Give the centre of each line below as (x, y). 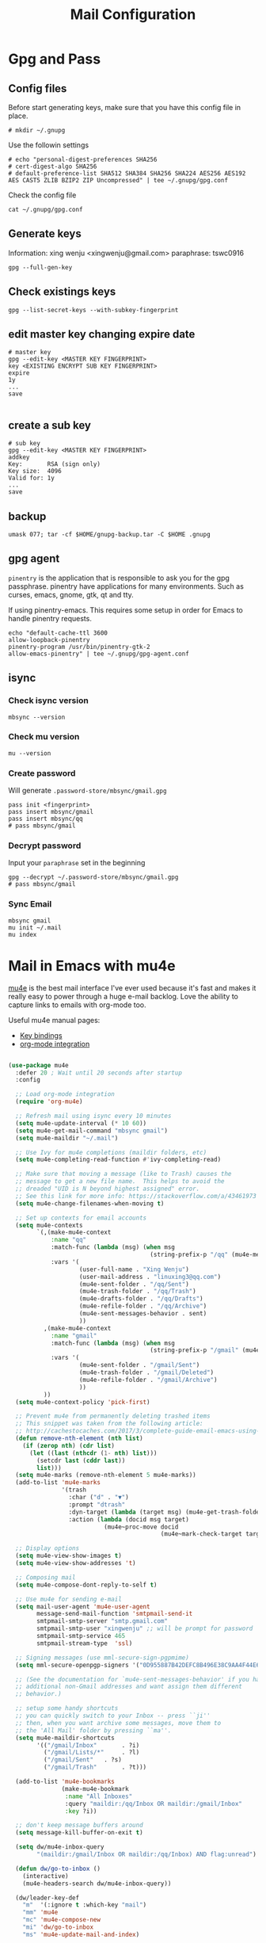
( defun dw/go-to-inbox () (58, 1869)
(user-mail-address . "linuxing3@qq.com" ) (150, 1277)
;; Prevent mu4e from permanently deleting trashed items (113, 1416)
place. (19, 116)
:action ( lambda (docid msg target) (129, 1519)
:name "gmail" (74, 1336)
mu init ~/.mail (35, 928)
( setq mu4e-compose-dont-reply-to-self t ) (86, 1585)
